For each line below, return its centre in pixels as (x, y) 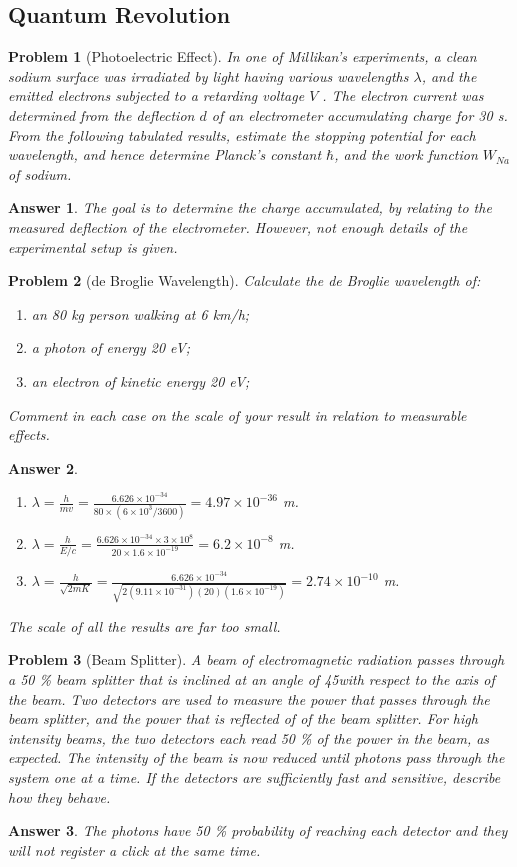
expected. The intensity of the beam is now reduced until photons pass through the (256, 757)
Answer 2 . (43, 467)
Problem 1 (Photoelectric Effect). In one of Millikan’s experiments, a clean (242, 56)
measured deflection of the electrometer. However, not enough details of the (238, 226)
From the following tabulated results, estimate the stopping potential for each (242, 134)
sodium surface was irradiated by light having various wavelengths (208, 75)
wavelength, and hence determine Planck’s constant (165, 154)
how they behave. (59, 796)
